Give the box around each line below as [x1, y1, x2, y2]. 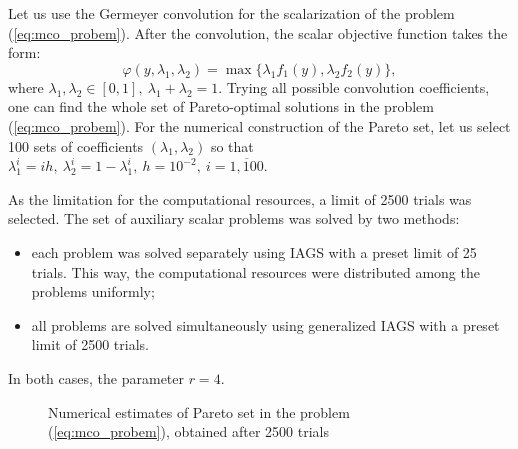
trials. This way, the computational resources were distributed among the [31, 261, 480, 282]
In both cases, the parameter [8, 367, 184, 388]
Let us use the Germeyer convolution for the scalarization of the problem [8, 3, 455, 23]
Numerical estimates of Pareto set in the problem [48, 401, 350, 422]
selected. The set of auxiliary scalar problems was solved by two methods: [8, 208, 460, 229]
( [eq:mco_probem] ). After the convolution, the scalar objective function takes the [8, 22, 508, 43]
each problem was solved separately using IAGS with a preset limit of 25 [31, 241, 477, 262]
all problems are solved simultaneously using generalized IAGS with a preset [31, 314, 500, 335]
